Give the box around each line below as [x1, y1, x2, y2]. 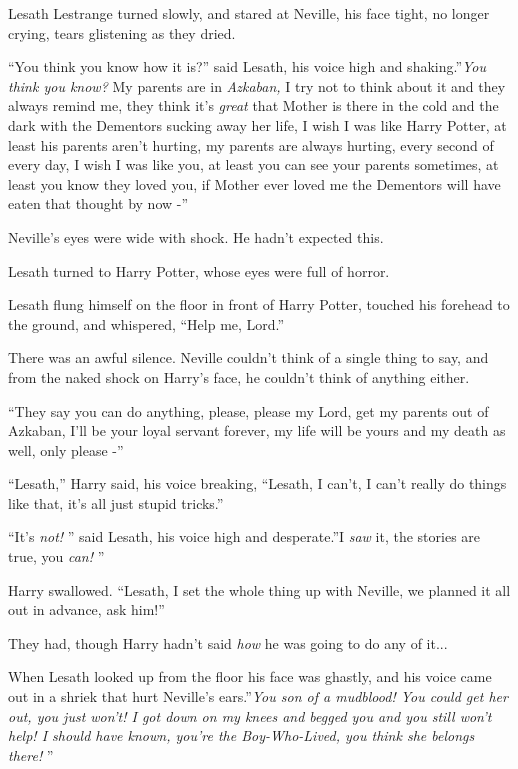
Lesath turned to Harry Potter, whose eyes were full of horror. [8, 260, 390, 281]
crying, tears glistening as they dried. [8, 22, 236, 43]
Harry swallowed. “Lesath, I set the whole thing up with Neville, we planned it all [8, 579, 511, 600]
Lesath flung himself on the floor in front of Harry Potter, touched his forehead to [8, 294, 510, 315]
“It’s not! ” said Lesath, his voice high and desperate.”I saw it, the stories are [8, 526, 481, 547]
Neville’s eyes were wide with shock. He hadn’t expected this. [8, 226, 384, 247]
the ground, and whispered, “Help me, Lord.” [8, 313, 285, 334]
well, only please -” [8, 439, 124, 460]
